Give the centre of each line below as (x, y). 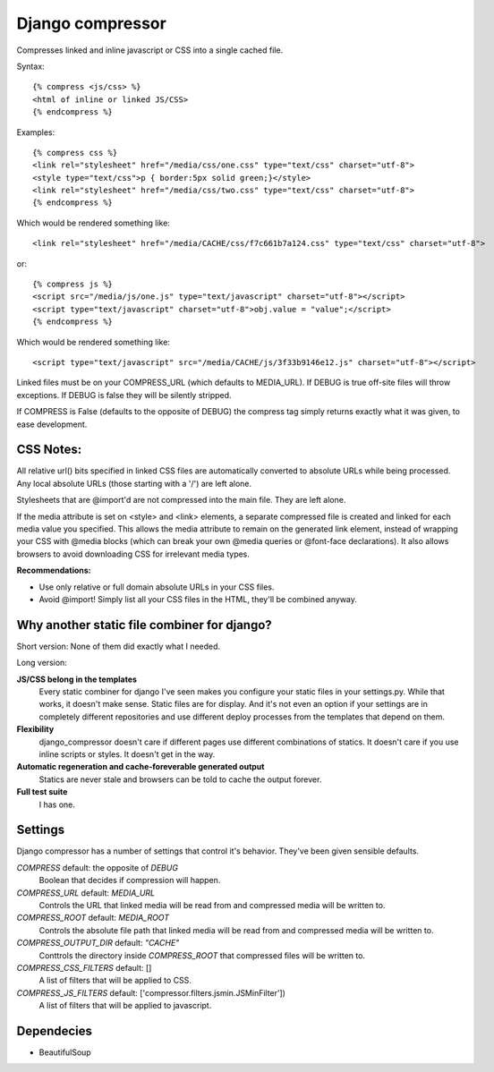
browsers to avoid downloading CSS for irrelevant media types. (133, 554)
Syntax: (30, 66)
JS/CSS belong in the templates (77, 679)
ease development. (52, 424)
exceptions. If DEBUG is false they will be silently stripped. (124, 395)
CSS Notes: (49, 450)
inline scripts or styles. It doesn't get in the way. (127, 754)
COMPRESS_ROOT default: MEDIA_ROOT (93, 918)
